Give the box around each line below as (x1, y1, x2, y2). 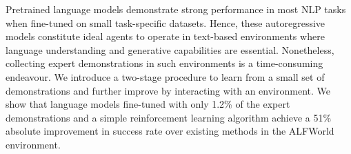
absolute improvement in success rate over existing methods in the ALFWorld (6, 124, 334, 138)
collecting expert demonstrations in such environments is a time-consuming (6, 56, 323, 70)
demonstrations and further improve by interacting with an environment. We (6, 83, 330, 97)
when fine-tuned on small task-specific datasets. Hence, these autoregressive (6, 15, 325, 30)
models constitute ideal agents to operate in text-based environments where (6, 29, 325, 44)
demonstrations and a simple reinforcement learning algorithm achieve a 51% (6, 110, 332, 124)
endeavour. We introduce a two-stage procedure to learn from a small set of (6, 69, 325, 84)
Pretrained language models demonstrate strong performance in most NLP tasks (6, 2, 346, 16)
